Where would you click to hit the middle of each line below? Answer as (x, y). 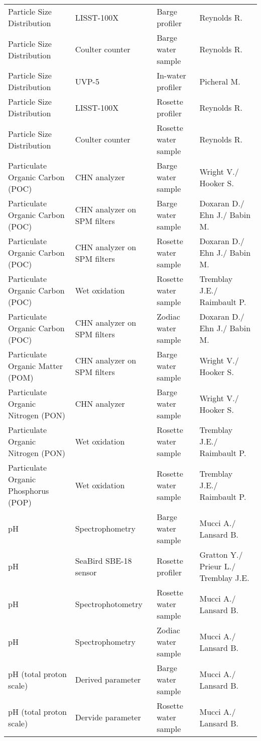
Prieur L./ (218, 566)
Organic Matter (35, 366)
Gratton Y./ (221, 554)
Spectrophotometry (109, 604)
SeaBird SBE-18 (103, 560)
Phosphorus (29, 491)
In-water (171, 75)
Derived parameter (108, 679)
